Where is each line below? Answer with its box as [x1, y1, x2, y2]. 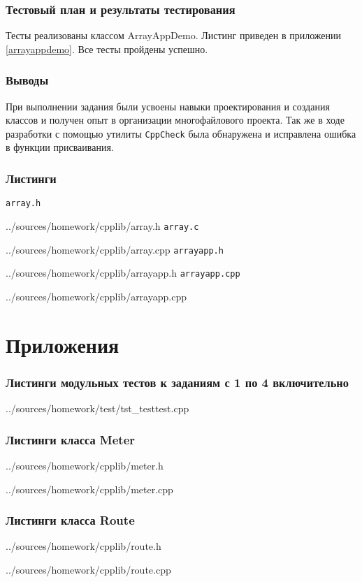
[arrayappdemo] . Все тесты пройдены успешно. [6, 41, 208, 56]
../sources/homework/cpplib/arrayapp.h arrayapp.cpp [6, 265, 240, 280]
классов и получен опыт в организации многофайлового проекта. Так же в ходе [6, 112, 345, 127]
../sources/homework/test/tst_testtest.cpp [6, 401, 189, 416]
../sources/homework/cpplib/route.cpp [6, 562, 171, 576]
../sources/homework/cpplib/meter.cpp [6, 481, 173, 496]
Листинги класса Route [6, 511, 135, 529]
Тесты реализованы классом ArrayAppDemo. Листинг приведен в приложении [6, 28, 341, 43]
